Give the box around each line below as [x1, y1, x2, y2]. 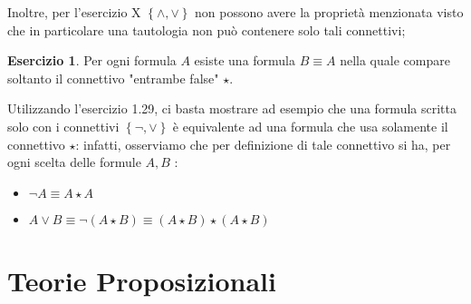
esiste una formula [194, 51, 296, 70]
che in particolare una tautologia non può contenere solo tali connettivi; [7, 20, 406, 39]
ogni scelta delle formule [7, 152, 141, 172]
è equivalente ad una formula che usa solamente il [172, 116, 448, 135]
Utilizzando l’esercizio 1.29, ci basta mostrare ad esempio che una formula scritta [7, 99, 457, 118]
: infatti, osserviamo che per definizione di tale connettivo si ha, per [75, 134, 451, 153]
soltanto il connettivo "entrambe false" [7, 68, 219, 87]
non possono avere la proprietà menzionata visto [195, 3, 464, 21]
